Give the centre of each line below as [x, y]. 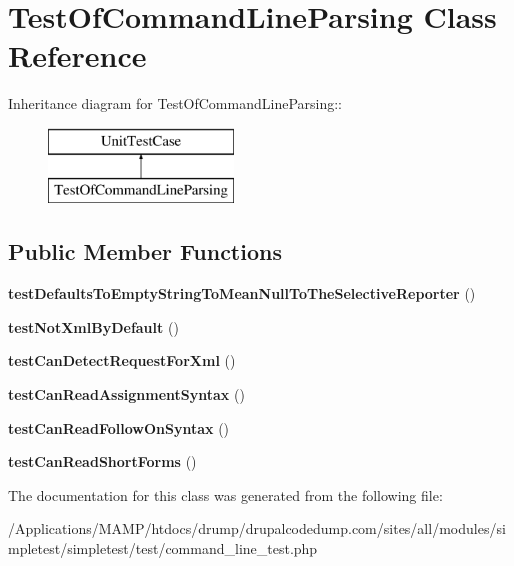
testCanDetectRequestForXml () [122, 360]
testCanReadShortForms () [102, 461]
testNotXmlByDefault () [93, 326]
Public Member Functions [145, 251]
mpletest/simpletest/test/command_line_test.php [163, 548]
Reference [77, 55]
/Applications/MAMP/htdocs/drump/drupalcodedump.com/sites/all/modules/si [257, 528]
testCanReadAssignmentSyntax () [126, 394]
